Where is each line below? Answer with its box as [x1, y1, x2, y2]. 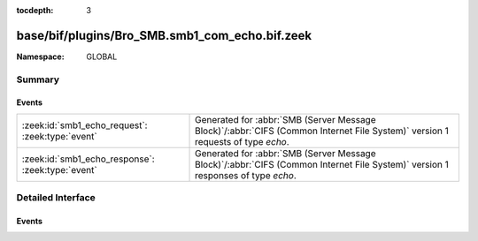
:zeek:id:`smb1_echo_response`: [21, 153, 155, 165]
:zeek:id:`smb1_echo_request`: [21, 119, 148, 132]
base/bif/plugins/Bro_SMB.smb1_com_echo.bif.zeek [16, 27, 312, 43]
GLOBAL [86, 51, 118, 62]
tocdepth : [16, 5, 54, 15]
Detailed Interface [16, 192, 96, 204]
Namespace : [16, 51, 66, 62]
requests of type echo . [195, 135, 289, 147]
